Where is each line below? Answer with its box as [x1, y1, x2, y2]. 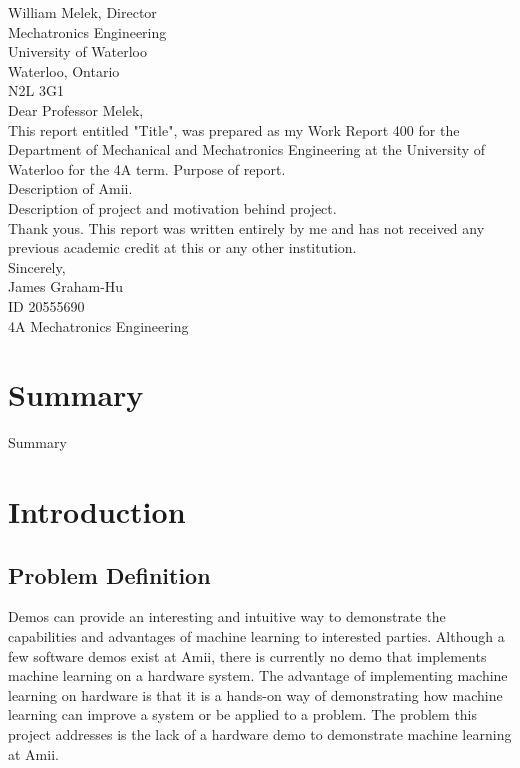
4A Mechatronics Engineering [8, 315, 189, 336]
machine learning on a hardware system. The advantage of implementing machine [8, 665, 508, 686]
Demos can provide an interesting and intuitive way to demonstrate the [8, 606, 446, 627]
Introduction [8, 491, 186, 531]
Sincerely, [8, 256, 66, 277]
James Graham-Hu [8, 276, 124, 297]
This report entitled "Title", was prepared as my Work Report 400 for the [8, 119, 460, 140]
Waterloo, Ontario [8, 60, 120, 81]
